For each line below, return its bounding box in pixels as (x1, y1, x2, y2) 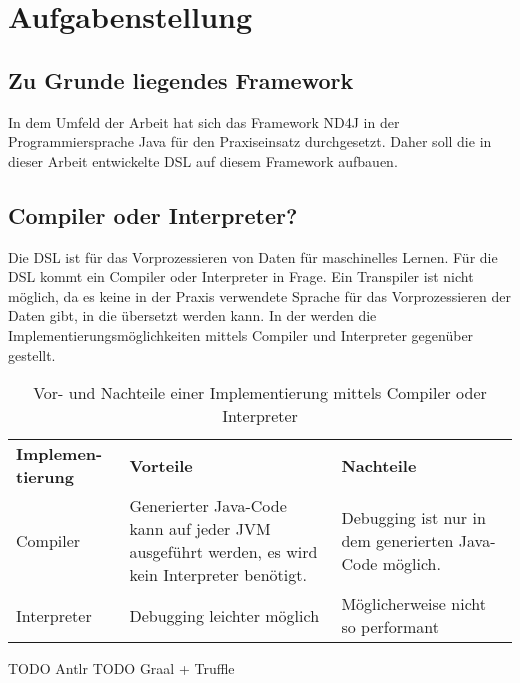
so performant (341, 615, 439, 639)
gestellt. (8, 344, 56, 365)
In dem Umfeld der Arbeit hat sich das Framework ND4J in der (8, 111, 400, 132)
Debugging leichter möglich (129, 603, 320, 627)
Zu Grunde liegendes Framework (8, 64, 354, 95)
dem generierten (341, 528, 454, 552)
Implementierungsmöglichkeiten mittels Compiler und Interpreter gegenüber (8, 324, 474, 345)
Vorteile (129, 453, 193, 477)
